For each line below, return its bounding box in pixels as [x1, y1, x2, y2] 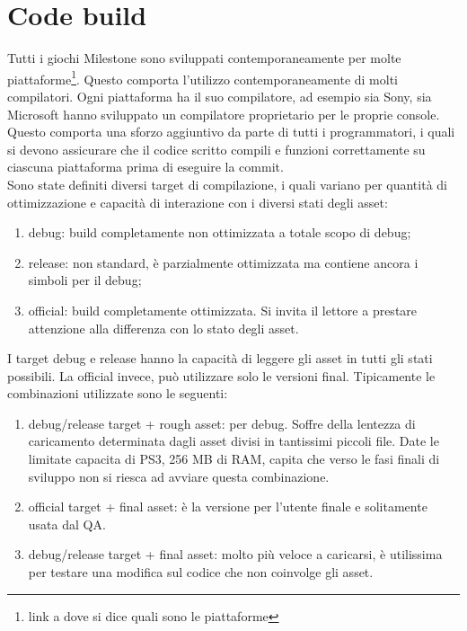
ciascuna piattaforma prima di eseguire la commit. [7, 157, 284, 176]
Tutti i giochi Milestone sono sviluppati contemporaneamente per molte [7, 49, 401, 67]
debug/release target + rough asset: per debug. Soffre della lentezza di [28, 413, 416, 432]
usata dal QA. [28, 514, 106, 533]
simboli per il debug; [28, 271, 142, 289]
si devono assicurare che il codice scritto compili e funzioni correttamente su [7, 139, 426, 158]
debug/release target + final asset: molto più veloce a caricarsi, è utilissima [28, 545, 443, 564]
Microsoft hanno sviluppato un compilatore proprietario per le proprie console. [7, 104, 440, 123]
